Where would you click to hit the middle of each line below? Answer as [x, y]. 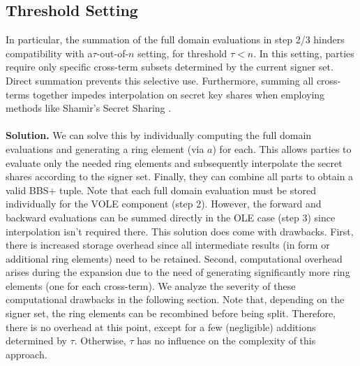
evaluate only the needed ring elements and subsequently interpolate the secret [174, 162]
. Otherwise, [100, 341]
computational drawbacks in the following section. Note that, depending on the [175, 299]
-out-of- [113, 53]
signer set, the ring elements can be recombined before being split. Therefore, [171, 313]
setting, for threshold [182, 53]
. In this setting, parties [304, 53]
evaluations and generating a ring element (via [105, 148]
